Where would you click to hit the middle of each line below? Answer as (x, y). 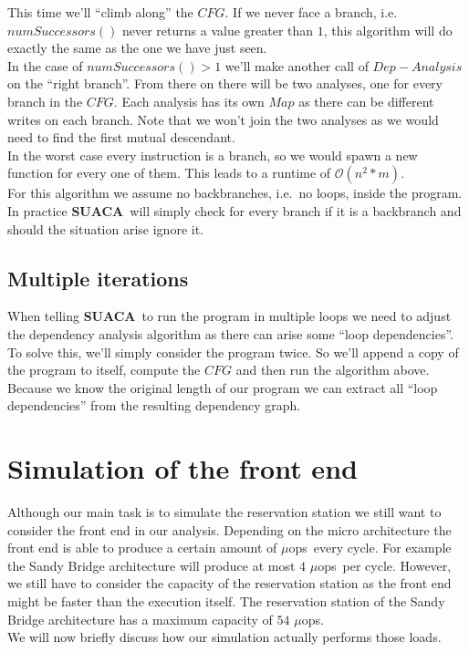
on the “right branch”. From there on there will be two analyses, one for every (225, 83)
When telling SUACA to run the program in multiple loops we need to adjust (229, 316)
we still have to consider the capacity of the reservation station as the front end (229, 583)
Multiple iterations (98, 278)
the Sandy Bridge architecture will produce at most (151, 565)
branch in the (45, 101)
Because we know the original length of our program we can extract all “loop (223, 387)
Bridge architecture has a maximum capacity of (140, 619)
